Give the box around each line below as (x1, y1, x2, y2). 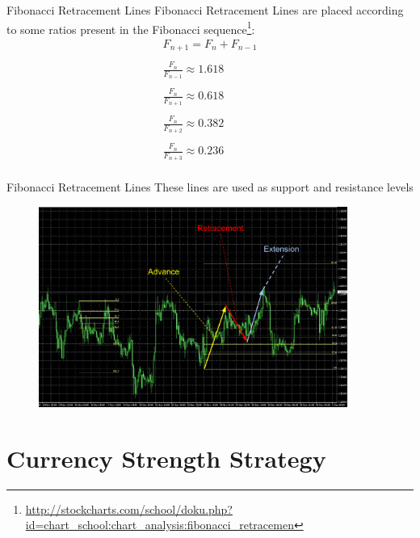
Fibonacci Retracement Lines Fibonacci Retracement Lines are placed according (6, 2, 404, 18)
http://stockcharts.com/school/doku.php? (25, 500, 233, 517)
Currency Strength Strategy (6, 441, 326, 474)
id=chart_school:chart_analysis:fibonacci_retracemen (25, 516, 294, 533)
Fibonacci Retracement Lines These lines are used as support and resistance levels (6, 179, 414, 195)
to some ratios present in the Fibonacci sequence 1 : (6, 18, 255, 37)
